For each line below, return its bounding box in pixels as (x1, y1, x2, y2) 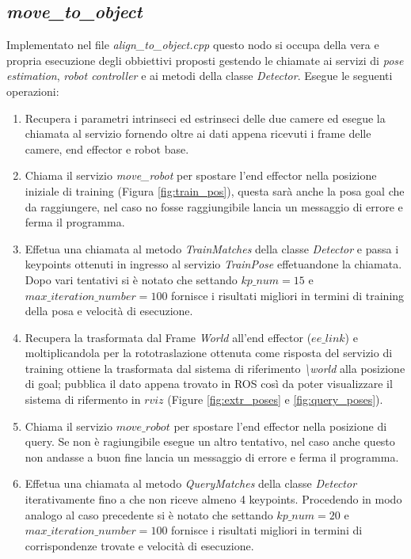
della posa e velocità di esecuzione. (25, 302, 193, 319)
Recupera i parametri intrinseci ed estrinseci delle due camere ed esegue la (25, 109, 386, 126)
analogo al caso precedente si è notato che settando (25, 506, 273, 523)
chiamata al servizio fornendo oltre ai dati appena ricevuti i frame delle (25, 125, 371, 142)
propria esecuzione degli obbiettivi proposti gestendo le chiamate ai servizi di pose (6, 51, 404, 68)
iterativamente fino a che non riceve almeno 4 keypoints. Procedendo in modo (25, 491, 402, 508)
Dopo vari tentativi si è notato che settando (25, 271, 238, 287)
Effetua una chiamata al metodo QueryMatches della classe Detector (25, 475, 357, 492)
